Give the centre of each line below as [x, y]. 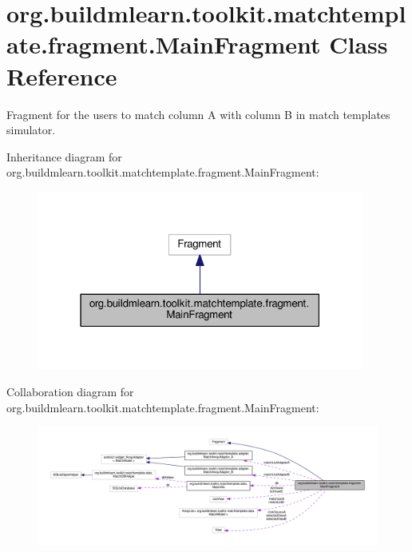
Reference [62, 75]
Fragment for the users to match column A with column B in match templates [198, 114]
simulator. [31, 130]
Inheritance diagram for [64, 156]
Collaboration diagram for [70, 391]
